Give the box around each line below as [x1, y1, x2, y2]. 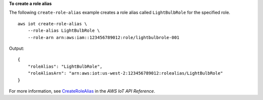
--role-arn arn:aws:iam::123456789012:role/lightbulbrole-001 [27, 35, 180, 40]
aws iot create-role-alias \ [18, 21, 87, 26]
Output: [9, 45, 24, 51]
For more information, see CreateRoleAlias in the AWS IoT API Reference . [9, 88, 155, 94]
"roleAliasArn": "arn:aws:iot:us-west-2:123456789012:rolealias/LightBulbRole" [27, 71, 224, 76]
